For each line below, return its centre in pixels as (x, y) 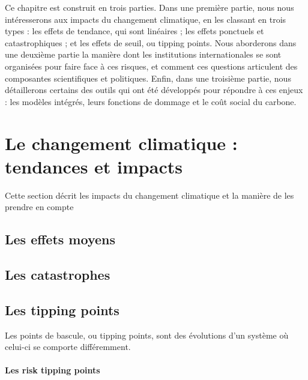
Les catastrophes (58, 275)
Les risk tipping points (53, 370)
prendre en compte (39, 207)
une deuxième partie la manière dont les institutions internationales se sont (143, 54)
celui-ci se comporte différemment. (68, 347)
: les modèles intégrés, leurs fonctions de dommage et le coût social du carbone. (151, 101)
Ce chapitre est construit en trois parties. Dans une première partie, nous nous (149, 7)
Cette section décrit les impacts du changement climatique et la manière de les (149, 195)
